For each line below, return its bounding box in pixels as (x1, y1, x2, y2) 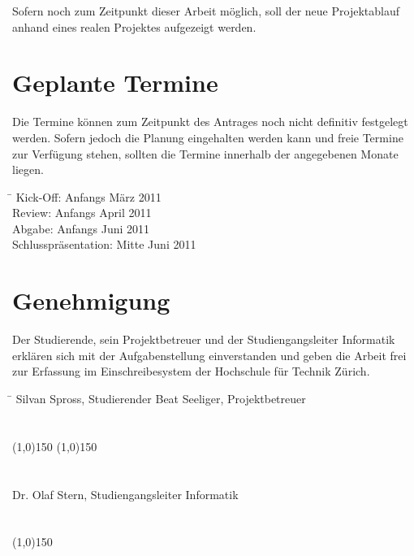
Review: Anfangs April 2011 (12, 204, 152, 221)
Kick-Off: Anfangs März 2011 (15, 188, 162, 205)
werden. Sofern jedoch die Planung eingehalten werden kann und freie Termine (12, 128, 403, 146)
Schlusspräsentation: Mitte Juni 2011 (12, 236, 196, 253)
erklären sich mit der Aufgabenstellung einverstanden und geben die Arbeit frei (12, 346, 407, 363)
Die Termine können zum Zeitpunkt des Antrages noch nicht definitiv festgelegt (12, 113, 408, 130)
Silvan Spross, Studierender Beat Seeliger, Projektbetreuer (15, 389, 306, 406)
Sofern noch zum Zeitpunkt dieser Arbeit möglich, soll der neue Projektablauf (12, 2, 399, 19)
